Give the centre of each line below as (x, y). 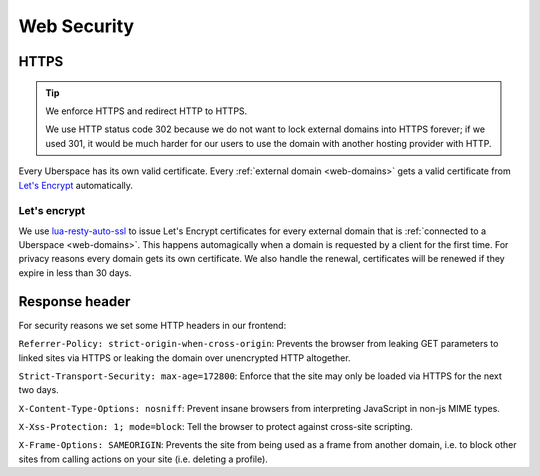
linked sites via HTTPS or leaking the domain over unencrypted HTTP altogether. (184, 357)
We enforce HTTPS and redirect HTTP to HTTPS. (146, 111)
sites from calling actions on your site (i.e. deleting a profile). (143, 459)
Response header (74, 301)
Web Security (76, 26)
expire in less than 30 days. (75, 272)
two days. (38, 390)
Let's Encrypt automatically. (76, 185)
